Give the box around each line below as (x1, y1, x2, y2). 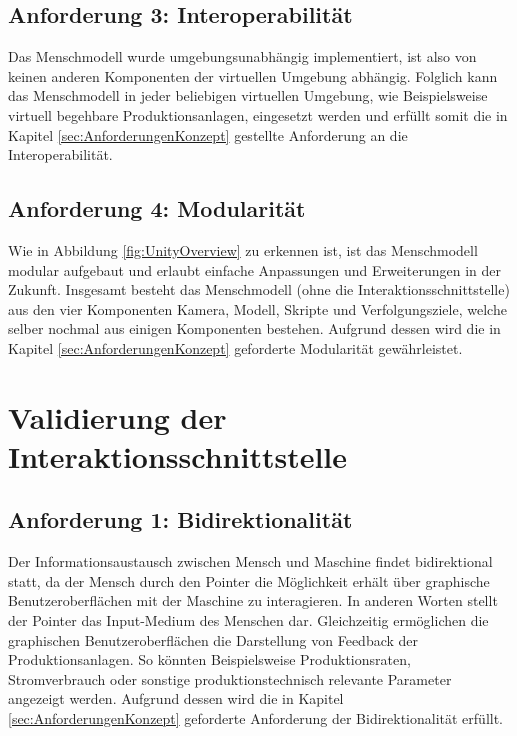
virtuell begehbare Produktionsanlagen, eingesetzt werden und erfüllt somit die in (8, 104, 508, 125)
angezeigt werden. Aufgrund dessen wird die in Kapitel (8, 688, 344, 709)
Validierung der (8, 396, 227, 437)
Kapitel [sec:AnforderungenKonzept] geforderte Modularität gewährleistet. (8, 337, 463, 358)
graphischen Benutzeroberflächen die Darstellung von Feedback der (8, 629, 419, 650)
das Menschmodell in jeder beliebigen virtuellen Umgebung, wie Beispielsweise (8, 85, 488, 106)
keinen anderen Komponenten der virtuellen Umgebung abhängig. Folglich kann (8, 65, 498, 86)
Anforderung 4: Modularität (8, 193, 306, 224)
